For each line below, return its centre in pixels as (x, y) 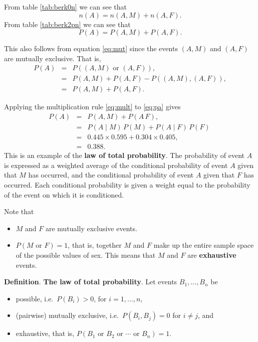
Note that (19, 211)
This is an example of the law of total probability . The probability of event (124, 155)
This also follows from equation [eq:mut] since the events (91, 48)
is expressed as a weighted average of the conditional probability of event (116, 165)
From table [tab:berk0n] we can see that (65, 7)
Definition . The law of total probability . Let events (91, 282)
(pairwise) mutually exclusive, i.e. (67, 315)
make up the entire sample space (204, 245)
